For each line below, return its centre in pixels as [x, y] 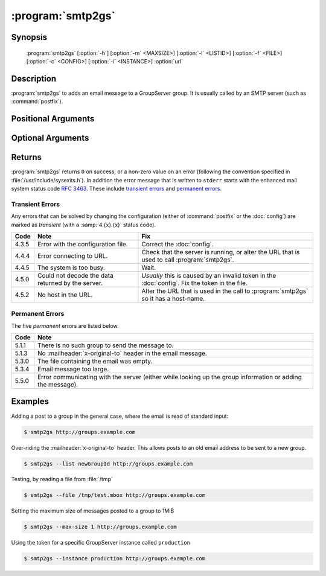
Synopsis [29, 37]
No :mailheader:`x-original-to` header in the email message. [122, 353]
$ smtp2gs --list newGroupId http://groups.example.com [108, 464]
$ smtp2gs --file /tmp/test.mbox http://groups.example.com [115, 495]
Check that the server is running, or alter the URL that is [221, 252]
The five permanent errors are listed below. [65, 325]
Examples [30, 402]
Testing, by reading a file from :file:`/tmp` [62, 479]
